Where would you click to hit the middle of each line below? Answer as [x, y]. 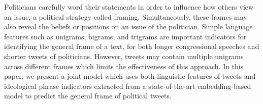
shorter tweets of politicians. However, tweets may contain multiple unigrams [124, 56]
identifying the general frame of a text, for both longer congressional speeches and [132, 46]
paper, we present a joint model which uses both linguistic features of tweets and [130, 76]
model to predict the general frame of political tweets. [88, 96]
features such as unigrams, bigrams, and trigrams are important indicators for [125, 36]
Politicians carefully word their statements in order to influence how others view [129, 7]
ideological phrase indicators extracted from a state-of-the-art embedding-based [128, 86]
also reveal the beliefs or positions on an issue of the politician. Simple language [128, 27]
